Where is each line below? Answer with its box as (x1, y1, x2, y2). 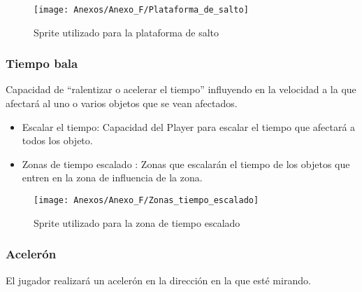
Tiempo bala (6, 55, 78, 72)
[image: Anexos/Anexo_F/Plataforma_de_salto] (34, 5, 249, 15)
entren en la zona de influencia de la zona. (22, 170, 203, 185)
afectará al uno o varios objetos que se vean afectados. (6, 96, 238, 111)
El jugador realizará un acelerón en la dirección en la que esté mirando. (6, 272, 311, 287)
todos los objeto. (22, 133, 93, 148)
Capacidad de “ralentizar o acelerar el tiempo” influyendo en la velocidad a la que (6, 82, 356, 97)
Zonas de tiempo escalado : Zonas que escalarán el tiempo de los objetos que (22, 156, 350, 171)
